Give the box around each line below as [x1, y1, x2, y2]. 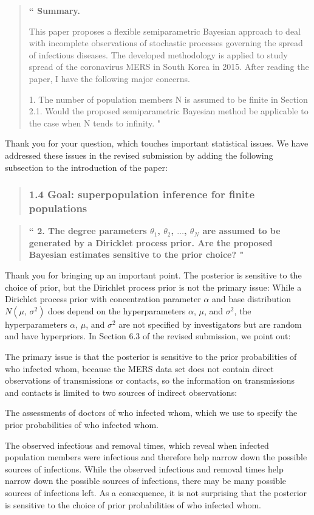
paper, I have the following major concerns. [29, 72, 190, 85]
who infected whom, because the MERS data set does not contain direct [5, 362, 274, 375]
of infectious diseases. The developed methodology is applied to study [29, 48, 288, 61]
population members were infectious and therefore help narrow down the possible [5, 451, 307, 463]
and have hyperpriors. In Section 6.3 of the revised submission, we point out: [5, 330, 291, 342]
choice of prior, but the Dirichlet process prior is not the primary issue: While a [5, 280, 302, 293]
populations [29, 200, 87, 215]
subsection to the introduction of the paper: [5, 161, 168, 173]
